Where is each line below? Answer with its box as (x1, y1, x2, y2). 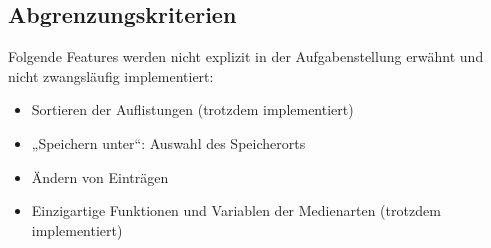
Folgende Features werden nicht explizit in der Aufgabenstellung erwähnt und (8, 46, 484, 67)
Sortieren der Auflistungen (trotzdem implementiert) (31, 99, 354, 120)
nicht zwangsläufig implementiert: (8, 65, 214, 86)
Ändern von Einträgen (31, 166, 169, 187)
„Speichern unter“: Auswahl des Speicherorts (31, 132, 306, 153)
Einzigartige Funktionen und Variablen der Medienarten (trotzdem (31, 200, 441, 221)
